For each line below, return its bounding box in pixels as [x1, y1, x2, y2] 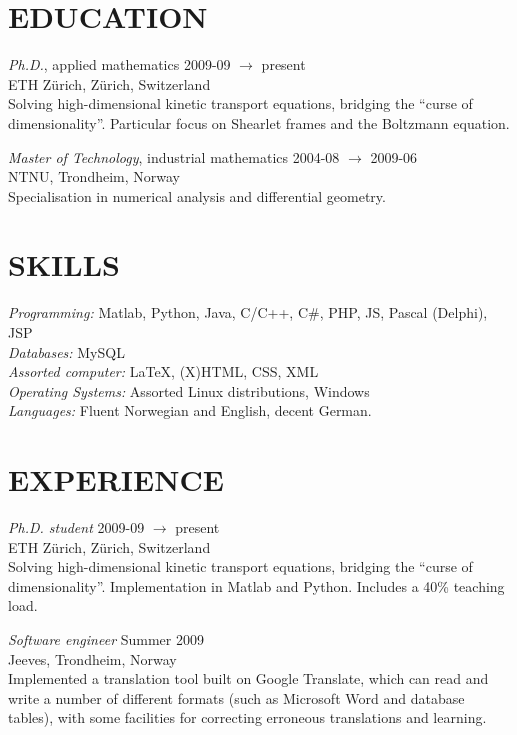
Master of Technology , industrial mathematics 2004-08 [8, 146, 340, 167]
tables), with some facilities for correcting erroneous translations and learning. [8, 707, 487, 728]
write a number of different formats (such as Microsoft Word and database [8, 687, 465, 708]
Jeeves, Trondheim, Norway [8, 648, 177, 669]
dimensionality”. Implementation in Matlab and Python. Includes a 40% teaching [8, 575, 505, 596]
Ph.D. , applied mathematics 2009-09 [8, 54, 231, 75]
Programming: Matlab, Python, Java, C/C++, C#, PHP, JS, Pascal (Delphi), [8, 302, 488, 323]
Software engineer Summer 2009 [8, 629, 204, 650]
